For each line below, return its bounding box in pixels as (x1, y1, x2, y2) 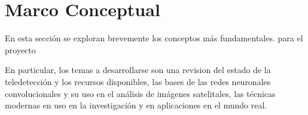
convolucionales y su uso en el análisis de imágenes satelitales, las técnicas (5, 87, 276, 99)
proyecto (5, 43, 36, 56)
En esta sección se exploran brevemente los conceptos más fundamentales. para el (5, 32, 303, 44)
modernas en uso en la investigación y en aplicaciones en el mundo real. (5, 99, 267, 111)
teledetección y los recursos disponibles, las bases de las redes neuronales (5, 75, 271, 87)
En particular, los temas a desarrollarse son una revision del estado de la (5, 63, 271, 76)
